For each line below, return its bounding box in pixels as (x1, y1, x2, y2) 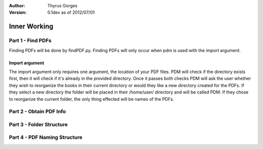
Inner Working (9, 22, 54, 31)
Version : (9, 10, 27, 16)
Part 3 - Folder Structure (9, 121, 68, 128)
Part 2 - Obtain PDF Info (9, 108, 66, 115)
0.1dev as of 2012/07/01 (47, 10, 95, 16)
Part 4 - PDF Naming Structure (9, 134, 83, 141)
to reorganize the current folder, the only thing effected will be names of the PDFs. (9, 96, 174, 102)
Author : (9, 3, 25, 8)
